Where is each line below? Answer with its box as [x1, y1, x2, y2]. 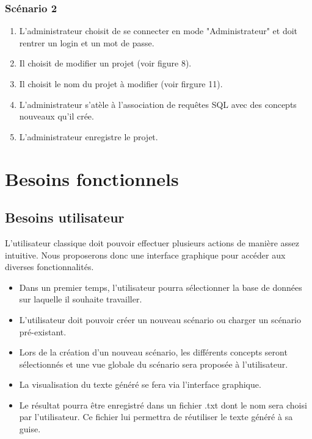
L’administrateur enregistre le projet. [19, 130, 158, 143]
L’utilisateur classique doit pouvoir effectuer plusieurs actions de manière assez [5, 236, 300, 249]
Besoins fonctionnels [5, 166, 179, 191]
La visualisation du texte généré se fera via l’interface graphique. [19, 378, 261, 391]
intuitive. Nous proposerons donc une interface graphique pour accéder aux [5, 248, 286, 261]
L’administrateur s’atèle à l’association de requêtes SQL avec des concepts [19, 98, 297, 110]
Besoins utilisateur [5, 208, 125, 227]
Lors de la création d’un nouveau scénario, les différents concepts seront [19, 346, 288, 359]
